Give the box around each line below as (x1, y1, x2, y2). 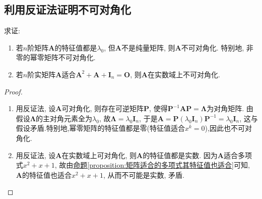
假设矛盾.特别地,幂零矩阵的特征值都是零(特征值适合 (16, 123, 185, 133)
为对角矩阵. (207, 103, 244, 114)
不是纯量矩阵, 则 (121, 42, 175, 53)
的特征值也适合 (22, 169, 72, 180)
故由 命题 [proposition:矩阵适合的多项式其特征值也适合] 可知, (59, 160, 250, 170)
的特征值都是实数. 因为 (143, 150, 218, 160)
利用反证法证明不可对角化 (4, 2, 131, 17)
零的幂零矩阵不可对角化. (16, 52, 96, 63)
